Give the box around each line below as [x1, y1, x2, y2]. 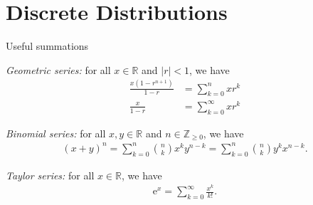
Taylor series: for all [6, 167, 95, 182]
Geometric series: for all [6, 62, 111, 77]
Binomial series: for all [6, 125, 106, 140]
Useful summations [6, 38, 89, 53]
